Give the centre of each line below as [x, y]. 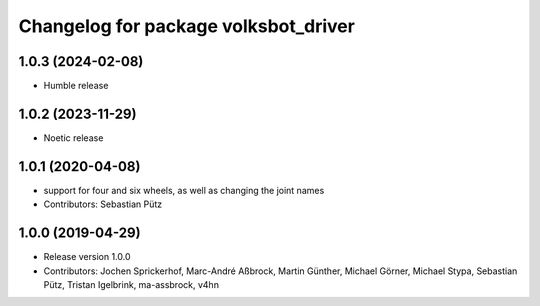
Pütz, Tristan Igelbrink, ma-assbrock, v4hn [131, 284]
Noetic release [73, 137]
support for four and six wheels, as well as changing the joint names [184, 190]
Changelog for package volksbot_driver [186, 26]
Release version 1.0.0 [87, 257]
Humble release [76, 86]
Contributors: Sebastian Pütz [103, 204]
